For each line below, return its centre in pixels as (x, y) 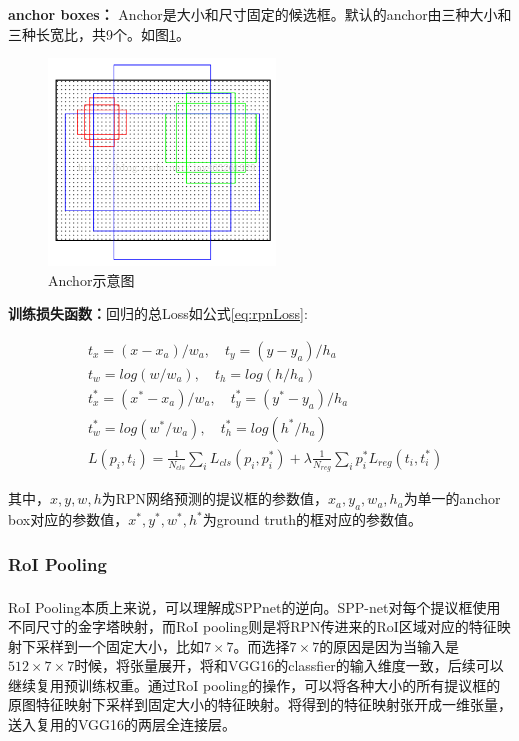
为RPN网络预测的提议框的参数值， (215, 498)
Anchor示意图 (91, 279)
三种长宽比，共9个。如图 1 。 (99, 33)
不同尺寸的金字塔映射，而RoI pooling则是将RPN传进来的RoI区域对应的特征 (252, 625)
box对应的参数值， (68, 519)
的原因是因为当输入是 (389, 645)
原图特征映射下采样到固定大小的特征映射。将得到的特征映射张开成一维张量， (260, 704)
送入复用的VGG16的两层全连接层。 (122, 723)
